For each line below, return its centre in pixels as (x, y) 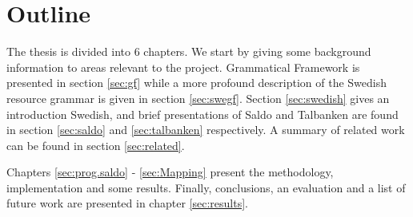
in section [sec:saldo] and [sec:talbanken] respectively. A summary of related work (206, 130)
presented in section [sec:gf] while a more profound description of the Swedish (197, 83)
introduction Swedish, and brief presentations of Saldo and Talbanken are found (202, 114)
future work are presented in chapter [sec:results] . (127, 203)
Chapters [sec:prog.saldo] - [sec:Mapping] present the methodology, (170, 172)
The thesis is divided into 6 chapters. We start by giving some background (189, 51)
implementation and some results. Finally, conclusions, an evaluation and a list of (206, 187)
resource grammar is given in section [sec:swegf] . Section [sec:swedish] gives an (198, 98)
